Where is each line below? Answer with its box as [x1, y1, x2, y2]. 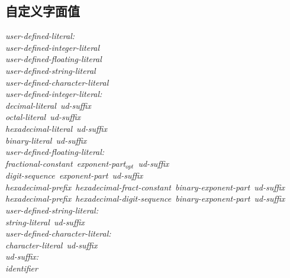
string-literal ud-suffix [5, 215, 85, 228]
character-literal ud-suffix [5, 238, 98, 251]
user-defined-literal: [5, 30, 75, 42]
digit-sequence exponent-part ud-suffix [5, 169, 143, 182]
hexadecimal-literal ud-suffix [5, 122, 107, 134]
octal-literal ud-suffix [5, 111, 81, 123]
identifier [5, 261, 38, 274]
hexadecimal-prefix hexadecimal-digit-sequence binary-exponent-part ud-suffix [5, 192, 285, 205]
